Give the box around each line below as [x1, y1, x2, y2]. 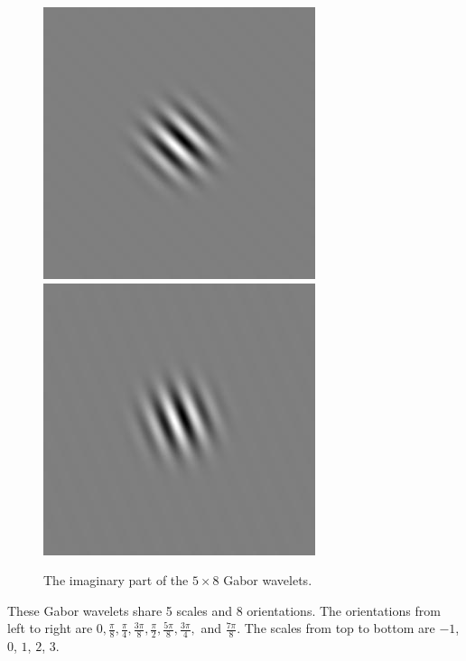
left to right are [7, 619, 93, 638]
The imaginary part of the [43, 571, 189, 590]
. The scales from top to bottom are [237, 619, 435, 638]
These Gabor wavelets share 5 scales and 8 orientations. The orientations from [7, 600, 441, 619]
